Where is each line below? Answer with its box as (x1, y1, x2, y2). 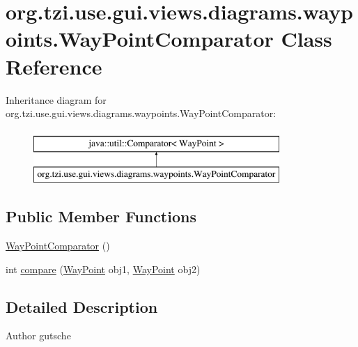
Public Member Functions (6, 206, 196, 227)
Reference (6, 52, 102, 80)
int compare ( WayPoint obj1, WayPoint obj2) (6, 261, 201, 276)
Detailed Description (6, 295, 158, 317)
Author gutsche (6, 328, 71, 343)
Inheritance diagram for (6, 92, 107, 107)
